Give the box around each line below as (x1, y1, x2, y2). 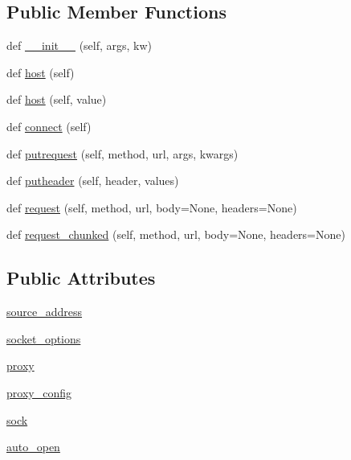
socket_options (6, 330, 81, 347)
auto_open (6, 438, 60, 455)
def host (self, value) (6, 91, 107, 108)
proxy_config (6, 384, 71, 400)
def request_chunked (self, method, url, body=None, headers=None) (6, 226, 345, 243)
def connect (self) (6, 117, 92, 134)
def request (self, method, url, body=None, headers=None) (6, 199, 297, 216)
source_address (6, 303, 83, 320)
